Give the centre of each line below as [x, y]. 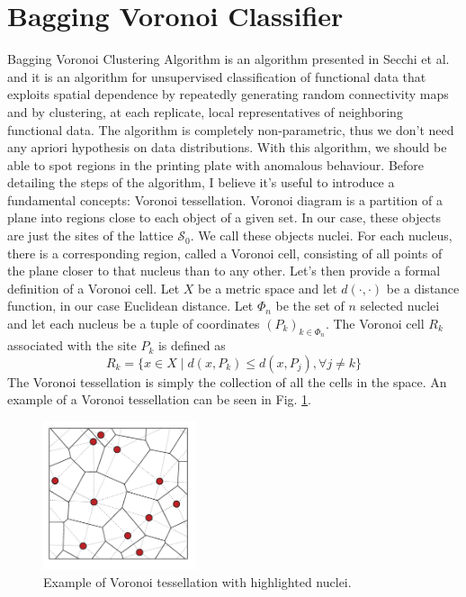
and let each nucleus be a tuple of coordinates [134, 324]
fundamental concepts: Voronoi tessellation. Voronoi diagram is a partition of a [225, 199]
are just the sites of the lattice [90, 235]
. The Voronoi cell [375, 324]
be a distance [423, 288]
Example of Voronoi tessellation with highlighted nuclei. [197, 582]
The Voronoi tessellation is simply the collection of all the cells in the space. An [227, 381]
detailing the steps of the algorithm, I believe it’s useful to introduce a [201, 182]
